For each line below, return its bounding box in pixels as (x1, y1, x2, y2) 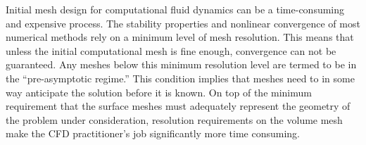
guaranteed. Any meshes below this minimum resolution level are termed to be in (6, 57, 357, 72)
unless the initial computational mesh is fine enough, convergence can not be (6, 43, 336, 58)
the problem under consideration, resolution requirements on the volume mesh (6, 112, 343, 127)
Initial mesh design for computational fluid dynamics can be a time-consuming (6, 2, 345, 16)
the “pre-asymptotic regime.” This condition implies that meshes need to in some (6, 70, 355, 85)
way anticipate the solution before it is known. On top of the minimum (6, 84, 312, 99)
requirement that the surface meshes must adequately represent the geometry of (6, 99, 351, 113)
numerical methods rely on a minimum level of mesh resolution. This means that (6, 30, 354, 44)
